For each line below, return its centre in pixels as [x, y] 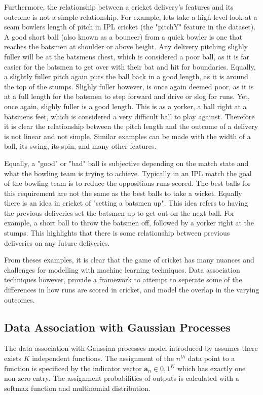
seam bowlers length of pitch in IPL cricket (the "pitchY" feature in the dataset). [130, 27]
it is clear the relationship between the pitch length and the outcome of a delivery [131, 126]
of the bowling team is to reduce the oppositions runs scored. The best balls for [127, 183]
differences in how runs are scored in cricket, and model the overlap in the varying [132, 290]
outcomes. [20, 299]
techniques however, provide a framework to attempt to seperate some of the [123, 279]
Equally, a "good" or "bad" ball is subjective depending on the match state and [126, 163]
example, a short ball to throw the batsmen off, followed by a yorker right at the [129, 223]
